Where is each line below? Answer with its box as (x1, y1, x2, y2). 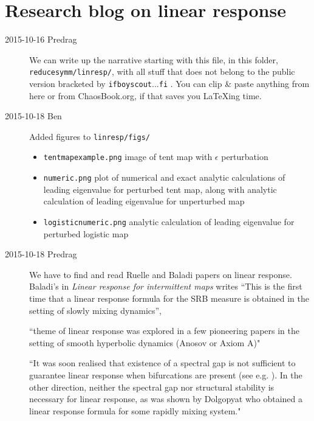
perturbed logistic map (43, 227, 129, 240)
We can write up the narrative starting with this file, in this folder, (29, 53, 278, 66)
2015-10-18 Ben (5, 110, 62, 122)
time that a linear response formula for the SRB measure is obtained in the (29, 292, 309, 304)
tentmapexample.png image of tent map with (43, 150, 213, 163)
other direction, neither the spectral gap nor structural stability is (29, 380, 275, 393)
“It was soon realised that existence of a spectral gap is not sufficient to (29, 357, 296, 369)
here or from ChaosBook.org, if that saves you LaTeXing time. (29, 89, 262, 102)
